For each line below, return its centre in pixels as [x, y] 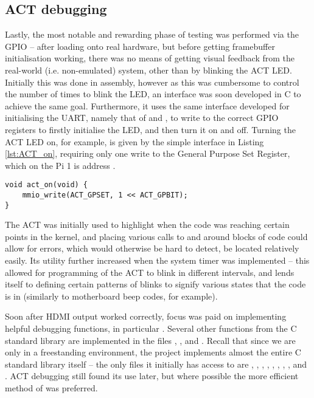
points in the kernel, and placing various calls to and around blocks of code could [156, 236]
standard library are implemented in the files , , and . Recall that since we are [150, 340]
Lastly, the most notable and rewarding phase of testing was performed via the [152, 34]
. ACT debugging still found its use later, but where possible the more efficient [152, 376]
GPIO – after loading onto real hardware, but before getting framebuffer [140, 46]
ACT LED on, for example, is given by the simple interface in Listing [134, 141]
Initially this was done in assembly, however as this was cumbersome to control [152, 82]
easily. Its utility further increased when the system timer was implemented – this [157, 260]
